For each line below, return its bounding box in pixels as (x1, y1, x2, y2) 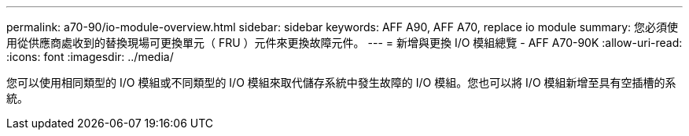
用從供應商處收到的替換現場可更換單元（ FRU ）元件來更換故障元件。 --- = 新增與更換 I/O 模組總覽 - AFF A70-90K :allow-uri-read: (6, 36, 683, 49)
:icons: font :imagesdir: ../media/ (6, 50, 174, 63)
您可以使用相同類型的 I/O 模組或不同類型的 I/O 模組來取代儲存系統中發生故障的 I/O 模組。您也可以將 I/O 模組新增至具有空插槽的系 (6, 76, 676, 89)
